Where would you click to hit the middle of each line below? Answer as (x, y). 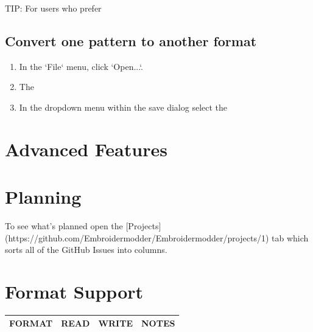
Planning (43, 197)
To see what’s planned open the (64, 226)
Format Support (74, 292)
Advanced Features (86, 149)
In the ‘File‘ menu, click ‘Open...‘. (81, 66)
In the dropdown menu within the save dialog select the (123, 107)
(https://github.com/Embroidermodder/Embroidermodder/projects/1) (137, 237)
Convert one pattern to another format (131, 40)
